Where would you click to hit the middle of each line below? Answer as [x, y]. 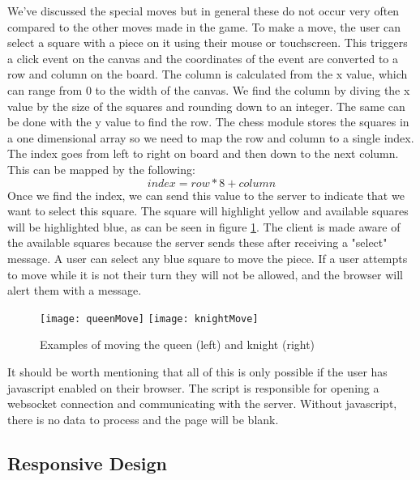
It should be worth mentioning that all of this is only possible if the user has [197, 371]
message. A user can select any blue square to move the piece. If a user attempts [208, 258]
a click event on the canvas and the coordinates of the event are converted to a [203, 58]
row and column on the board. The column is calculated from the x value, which [208, 74]
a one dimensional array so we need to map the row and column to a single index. [211, 137]
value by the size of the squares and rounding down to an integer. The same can [206, 106]
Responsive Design [88, 463]
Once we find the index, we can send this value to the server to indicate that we [206, 195]
